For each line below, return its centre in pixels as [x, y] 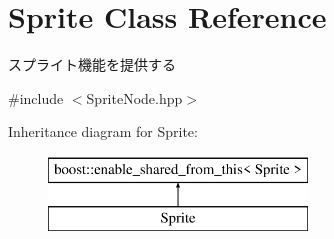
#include [36, 97]
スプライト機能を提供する [92, 64]
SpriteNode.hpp [134, 97]
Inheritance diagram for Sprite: [103, 131]
